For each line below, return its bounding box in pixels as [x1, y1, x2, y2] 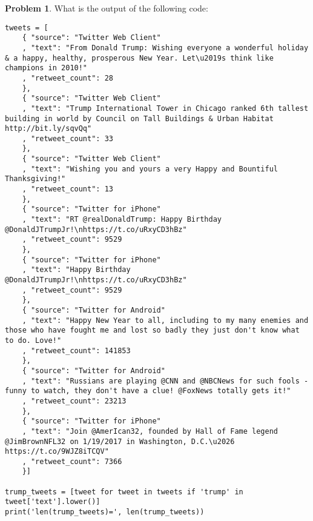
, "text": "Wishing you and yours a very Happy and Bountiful [22, 164, 278, 173]
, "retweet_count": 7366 [22, 457, 122, 466]
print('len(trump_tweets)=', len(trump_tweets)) [5, 508, 205, 517]
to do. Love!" [5, 336, 62, 345]
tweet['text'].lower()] [5, 497, 100, 506]
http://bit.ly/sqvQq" [5, 124, 92, 133]
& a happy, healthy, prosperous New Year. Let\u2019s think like [5, 53, 274, 62]
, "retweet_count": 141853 [22, 346, 131, 355]
